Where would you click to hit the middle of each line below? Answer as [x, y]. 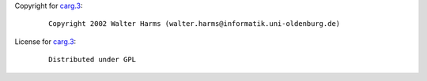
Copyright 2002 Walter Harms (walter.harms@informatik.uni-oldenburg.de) [195, 24]
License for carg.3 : [45, 41]
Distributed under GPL [93, 60]
